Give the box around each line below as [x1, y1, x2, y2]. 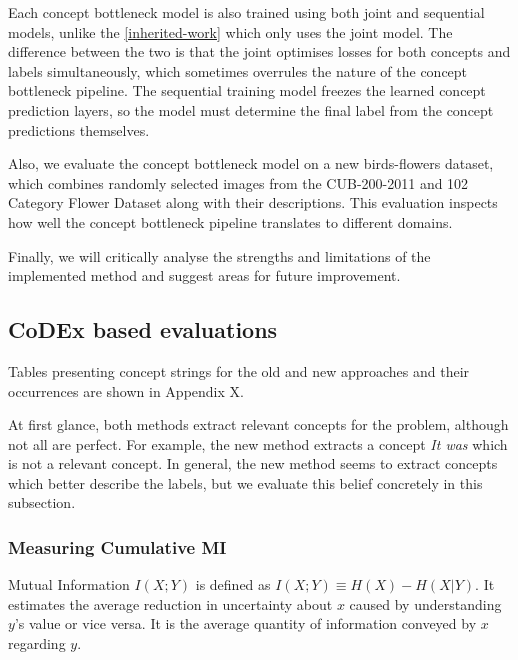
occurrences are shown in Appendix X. [8, 380, 244, 401]
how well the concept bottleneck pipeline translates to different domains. [8, 211, 453, 232]
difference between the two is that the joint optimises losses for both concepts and [8, 41, 511, 62]
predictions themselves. [8, 119, 150, 140]
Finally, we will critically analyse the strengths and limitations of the [8, 245, 431, 266]
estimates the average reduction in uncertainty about [8, 593, 333, 614]
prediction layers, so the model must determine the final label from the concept [8, 99, 494, 120]
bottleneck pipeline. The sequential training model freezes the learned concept [8, 80, 486, 101]
